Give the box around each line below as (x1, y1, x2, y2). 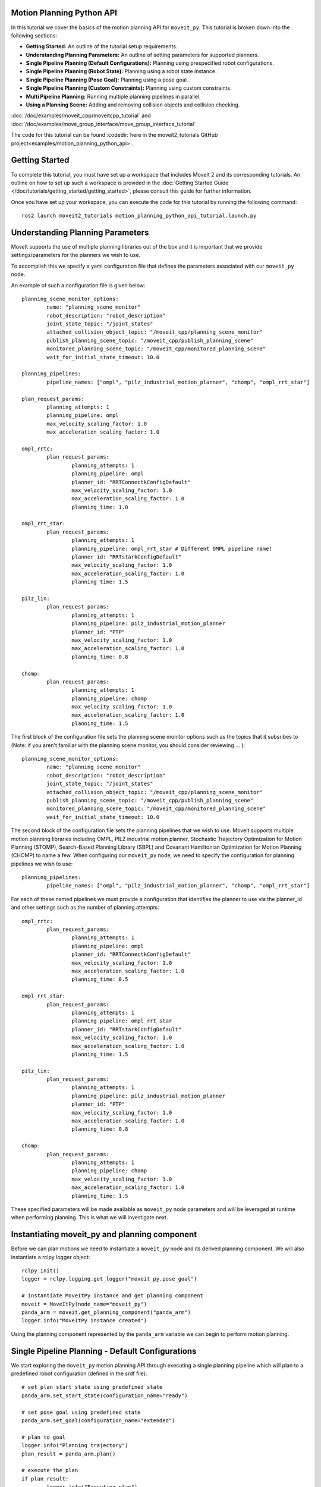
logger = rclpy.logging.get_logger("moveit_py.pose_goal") (21, 1276, 197, 1282)
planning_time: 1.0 (71, 503, 128, 510)
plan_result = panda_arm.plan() (21, 1450, 116, 1457)
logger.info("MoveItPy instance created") (21, 1317, 147, 1324)
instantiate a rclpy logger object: (11, 1253, 90, 1260)
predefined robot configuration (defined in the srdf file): (11, 1370, 147, 1377)
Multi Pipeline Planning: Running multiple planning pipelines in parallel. (26, 93, 202, 100)
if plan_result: (21, 1475, 69, 1482)
